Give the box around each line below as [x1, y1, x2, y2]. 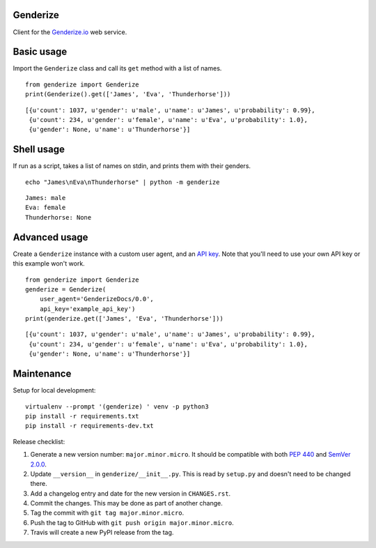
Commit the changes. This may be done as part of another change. [30, 499, 223, 508]
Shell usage [13, 144, 65, 155]
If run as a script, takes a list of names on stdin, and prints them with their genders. [13, 162, 251, 170]
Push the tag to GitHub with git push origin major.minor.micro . [30, 518, 235, 526]
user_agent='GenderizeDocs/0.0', [39, 295, 155, 303]
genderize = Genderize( [25, 285, 107, 293]
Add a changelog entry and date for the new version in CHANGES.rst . [30, 489, 231, 498]
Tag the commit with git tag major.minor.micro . [30, 509, 185, 517]
